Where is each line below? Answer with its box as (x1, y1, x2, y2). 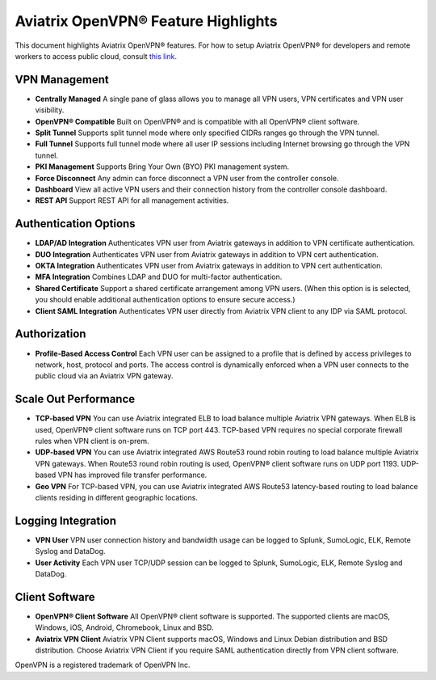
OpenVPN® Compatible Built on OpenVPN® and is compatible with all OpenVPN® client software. (35, 116, 360, 126)
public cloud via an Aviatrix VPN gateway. (35, 371, 174, 381)
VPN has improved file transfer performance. (57, 470, 208, 480)
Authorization (15, 327, 86, 341)
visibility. (35, 105, 65, 115)
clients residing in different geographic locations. (35, 492, 198, 502)
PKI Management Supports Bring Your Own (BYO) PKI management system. (35, 162, 290, 171)
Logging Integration (15, 513, 117, 527)
